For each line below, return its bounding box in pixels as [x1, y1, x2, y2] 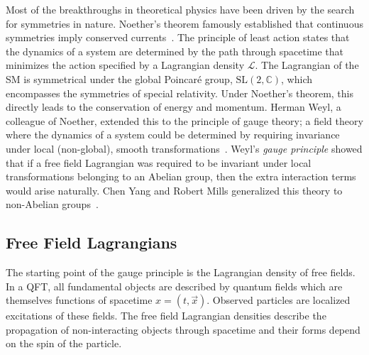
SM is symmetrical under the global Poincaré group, [6, 71, 233, 86]
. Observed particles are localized [206, 293, 351, 307]
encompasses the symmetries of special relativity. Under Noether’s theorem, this [6, 85, 353, 100]
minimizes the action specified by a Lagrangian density [6, 58, 245, 72]
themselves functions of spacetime [6, 293, 153, 307]
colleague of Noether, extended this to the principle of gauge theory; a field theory [6, 113, 363, 128]
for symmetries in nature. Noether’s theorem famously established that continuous [6, 16, 363, 31]
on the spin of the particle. [6, 336, 122, 351]
